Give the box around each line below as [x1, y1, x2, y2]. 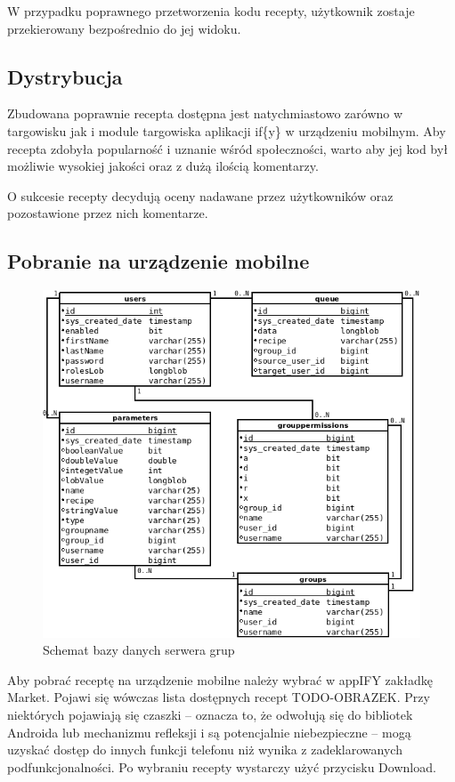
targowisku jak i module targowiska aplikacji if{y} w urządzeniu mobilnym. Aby [7, 121, 446, 140]
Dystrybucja [7, 62, 123, 90]
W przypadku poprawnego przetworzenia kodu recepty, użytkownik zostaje [7, 2, 415, 20]
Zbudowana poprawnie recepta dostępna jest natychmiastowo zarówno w [7, 104, 403, 123]
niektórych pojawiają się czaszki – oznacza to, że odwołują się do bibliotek [7, 705, 413, 723]
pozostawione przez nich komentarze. [7, 204, 208, 222]
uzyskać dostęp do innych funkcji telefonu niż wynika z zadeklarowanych [7, 740, 402, 759]
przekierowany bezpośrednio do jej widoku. [7, 19, 241, 37]
